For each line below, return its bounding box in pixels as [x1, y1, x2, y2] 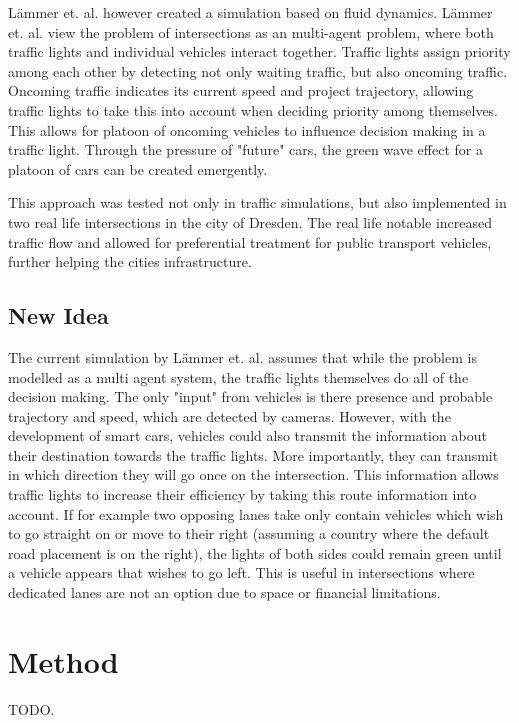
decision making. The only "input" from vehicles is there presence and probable [8, 386, 493, 407]
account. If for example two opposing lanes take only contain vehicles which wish [8, 503, 504, 524]
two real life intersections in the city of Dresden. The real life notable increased [8, 211, 493, 232]
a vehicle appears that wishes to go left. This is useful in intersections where [8, 562, 475, 583]
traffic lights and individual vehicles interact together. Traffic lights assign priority [8, 41, 511, 62]
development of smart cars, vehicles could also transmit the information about [8, 425, 487, 446]
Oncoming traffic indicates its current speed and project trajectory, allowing [8, 80, 474, 101]
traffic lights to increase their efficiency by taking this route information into [8, 484, 477, 505]
